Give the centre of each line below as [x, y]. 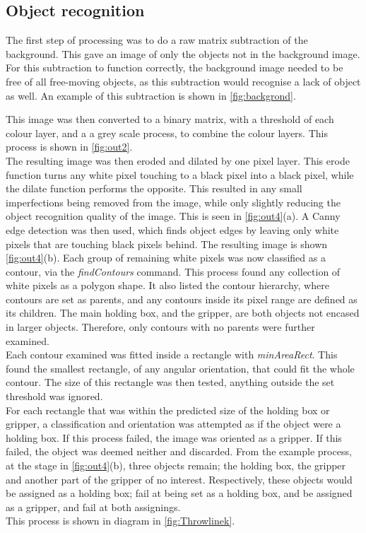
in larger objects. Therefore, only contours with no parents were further [160, 327]
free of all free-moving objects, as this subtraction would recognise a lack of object [183, 81]
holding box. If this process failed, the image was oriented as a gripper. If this [174, 437]
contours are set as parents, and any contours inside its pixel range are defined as [182, 299]
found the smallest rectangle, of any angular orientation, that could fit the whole [180, 368]
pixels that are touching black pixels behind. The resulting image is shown [167, 244]
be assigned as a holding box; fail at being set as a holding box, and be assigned [179, 493]
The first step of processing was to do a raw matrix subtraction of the [157, 40]
